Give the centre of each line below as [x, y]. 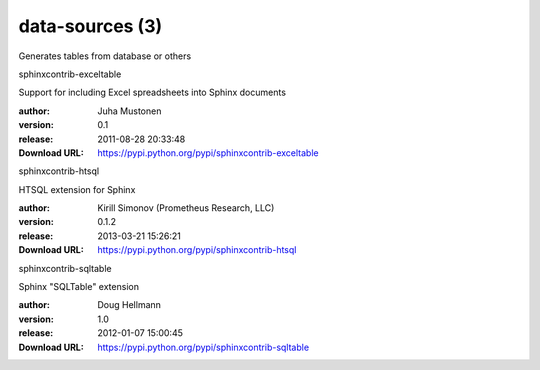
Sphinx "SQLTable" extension [79, 287]
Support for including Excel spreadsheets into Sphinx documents [152, 92]
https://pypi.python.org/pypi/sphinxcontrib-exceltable [208, 152]
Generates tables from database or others [105, 56]
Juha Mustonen [129, 111]
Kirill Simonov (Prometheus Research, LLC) [186, 208]
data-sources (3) [90, 26]
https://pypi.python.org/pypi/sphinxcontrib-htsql [197, 250]
